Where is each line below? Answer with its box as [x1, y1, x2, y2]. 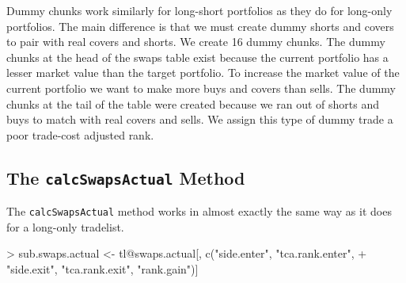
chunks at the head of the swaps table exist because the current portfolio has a [6, 48, 389, 65]
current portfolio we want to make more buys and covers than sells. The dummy [6, 79, 397, 96]
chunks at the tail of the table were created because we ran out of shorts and [6, 95, 379, 112]
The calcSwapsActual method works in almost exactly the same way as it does [6, 203, 392, 220]
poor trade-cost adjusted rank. [6, 126, 154, 143]
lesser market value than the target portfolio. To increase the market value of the [6, 64, 400, 81]
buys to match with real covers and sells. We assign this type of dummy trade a [6, 111, 393, 128]
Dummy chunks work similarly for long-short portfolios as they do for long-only [6, 2, 393, 18]
